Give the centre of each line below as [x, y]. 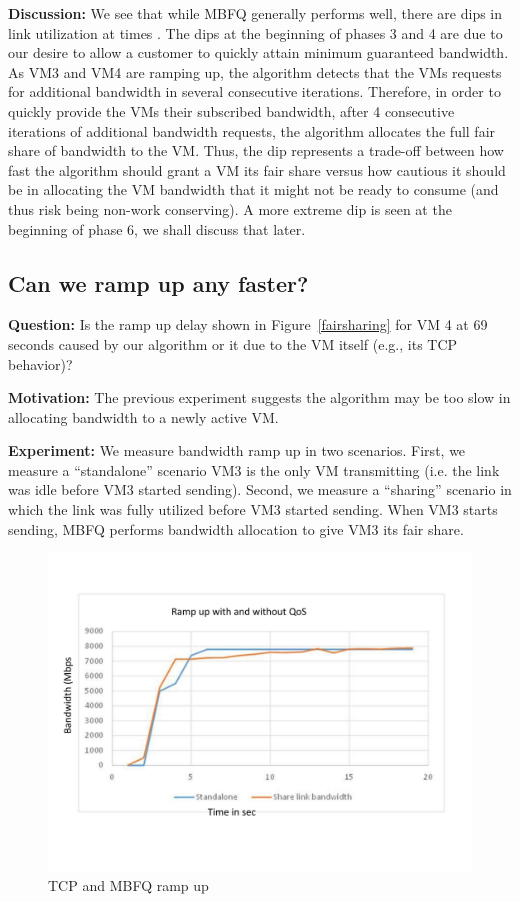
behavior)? [40, 363]
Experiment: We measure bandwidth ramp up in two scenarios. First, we [237, 450]
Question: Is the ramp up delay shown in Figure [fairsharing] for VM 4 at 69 [248, 324]
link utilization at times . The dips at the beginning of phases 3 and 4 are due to [255, 32]
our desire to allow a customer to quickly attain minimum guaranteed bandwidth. [258, 52]
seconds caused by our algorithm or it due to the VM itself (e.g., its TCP [233, 343]
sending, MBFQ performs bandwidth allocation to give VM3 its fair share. [236, 528]
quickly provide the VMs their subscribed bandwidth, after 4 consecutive [231, 110]
